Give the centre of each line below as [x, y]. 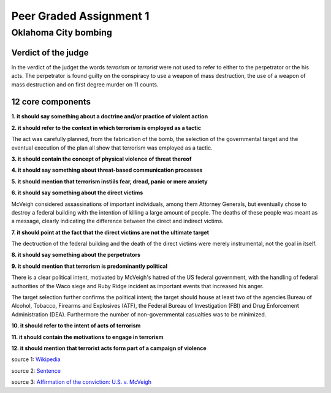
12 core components [51, 102]
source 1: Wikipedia [36, 359]
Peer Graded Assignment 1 [80, 16]
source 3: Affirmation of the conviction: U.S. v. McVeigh [82, 382]
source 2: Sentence [36, 370]
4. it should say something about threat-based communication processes [107, 170]
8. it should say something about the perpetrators [76, 255]
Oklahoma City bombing [62, 32]
